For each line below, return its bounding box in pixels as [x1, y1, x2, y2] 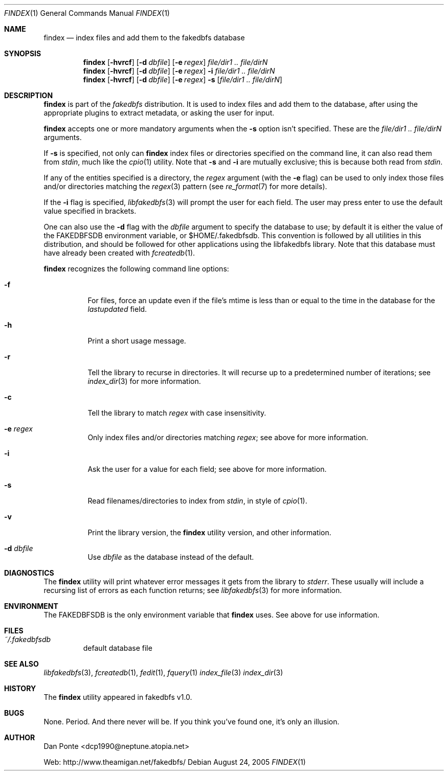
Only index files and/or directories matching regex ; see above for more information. [87, 433, 368, 442]
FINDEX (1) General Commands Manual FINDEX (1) [4, 9, 170, 17]
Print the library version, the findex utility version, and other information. [87, 528, 331, 537]
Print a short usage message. [87, 336, 186, 345]
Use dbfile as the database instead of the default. [87, 553, 254, 561]
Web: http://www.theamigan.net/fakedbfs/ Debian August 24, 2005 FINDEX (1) [43, 758, 306, 766]
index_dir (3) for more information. [87, 377, 201, 385]
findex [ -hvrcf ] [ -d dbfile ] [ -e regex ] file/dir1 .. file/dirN [83, 58, 268, 66]
